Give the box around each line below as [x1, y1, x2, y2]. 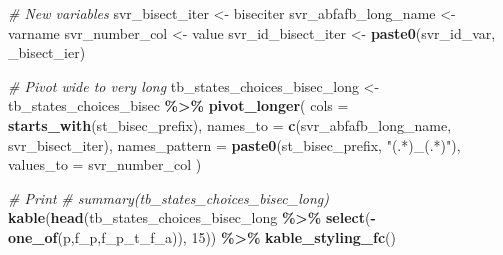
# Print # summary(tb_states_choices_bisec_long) [8, 187, 329, 208]
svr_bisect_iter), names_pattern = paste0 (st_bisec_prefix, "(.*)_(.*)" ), [8, 134, 461, 155]
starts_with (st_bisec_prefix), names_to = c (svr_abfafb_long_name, [8, 114, 452, 135]
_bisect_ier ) [8, 42, 86, 63]
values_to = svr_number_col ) [8, 154, 202, 175]
